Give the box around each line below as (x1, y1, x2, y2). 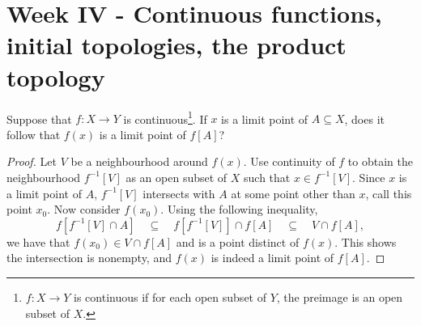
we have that (6, 233, 70, 250)
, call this (365, 184, 412, 201)
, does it (344, 110, 385, 127)
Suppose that (6, 110, 72, 127)
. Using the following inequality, (160, 201, 318, 218)
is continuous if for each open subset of (74, 288, 266, 305)
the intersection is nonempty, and (6, 249, 172, 266)
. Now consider (47, 201, 121, 218)
